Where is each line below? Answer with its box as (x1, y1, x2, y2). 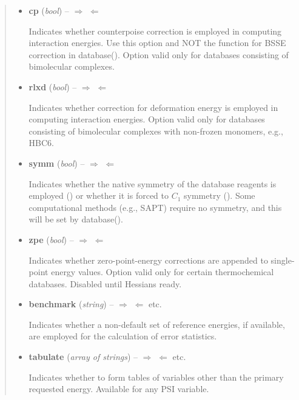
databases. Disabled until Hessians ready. (29, 277, 182, 290)
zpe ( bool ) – (29, 233, 74, 245)
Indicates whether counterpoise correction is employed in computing (29, 24, 282, 37)
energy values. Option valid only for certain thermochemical (51, 265, 274, 278)
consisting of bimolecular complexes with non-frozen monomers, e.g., (29, 124, 283, 137)
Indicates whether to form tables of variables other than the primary (29, 370, 284, 383)
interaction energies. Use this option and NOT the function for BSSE (29, 36, 286, 49)
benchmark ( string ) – (29, 298, 114, 310)
